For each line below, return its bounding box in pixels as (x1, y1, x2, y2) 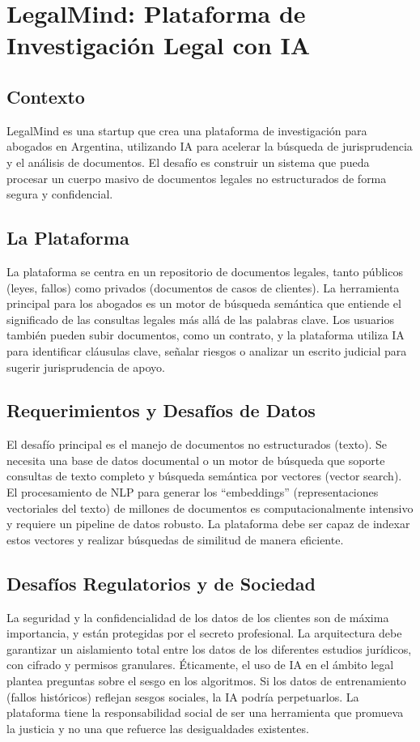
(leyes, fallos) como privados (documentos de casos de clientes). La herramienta (6, 279, 400, 296)
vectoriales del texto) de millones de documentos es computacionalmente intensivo (6, 499, 414, 516)
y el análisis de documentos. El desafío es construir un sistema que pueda (6, 153, 370, 170)
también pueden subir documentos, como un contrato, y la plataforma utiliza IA (6, 326, 405, 343)
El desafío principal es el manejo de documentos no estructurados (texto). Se (6, 436, 388, 453)
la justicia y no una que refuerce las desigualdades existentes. (6, 719, 309, 736)
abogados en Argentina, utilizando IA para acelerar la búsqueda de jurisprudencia (6, 138, 413, 155)
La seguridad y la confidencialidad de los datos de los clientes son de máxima (6, 608, 389, 625)
